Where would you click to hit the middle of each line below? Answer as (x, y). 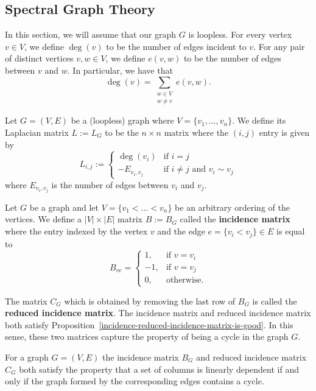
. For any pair (279, 46)
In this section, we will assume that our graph (91, 34)
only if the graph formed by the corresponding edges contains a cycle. (135, 381)
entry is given (284, 132)
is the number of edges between (110, 184)
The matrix (26, 301)
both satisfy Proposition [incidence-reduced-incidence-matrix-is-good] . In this (149, 324)
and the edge (181, 231)
